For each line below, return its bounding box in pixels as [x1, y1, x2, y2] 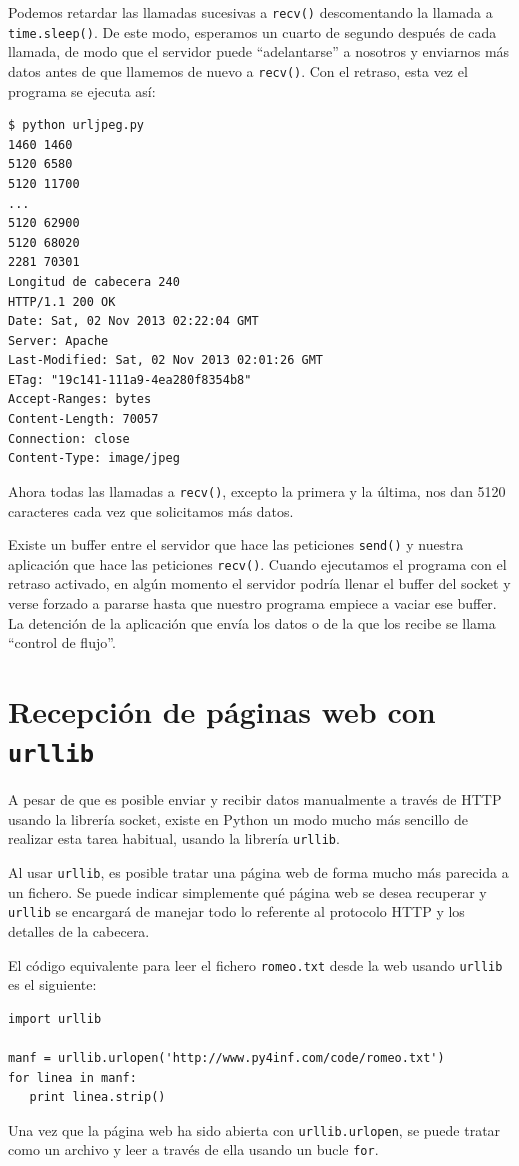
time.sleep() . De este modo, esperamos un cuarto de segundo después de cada [8, 21, 497, 42]
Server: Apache [8, 333, 109, 348]
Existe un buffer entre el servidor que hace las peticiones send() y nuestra [8, 534, 464, 555]
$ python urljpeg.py [8, 118, 145, 133]
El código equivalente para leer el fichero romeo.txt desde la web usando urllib [8, 954, 503, 975]
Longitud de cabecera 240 [8, 274, 180, 289]
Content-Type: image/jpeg [8, 451, 180, 466]
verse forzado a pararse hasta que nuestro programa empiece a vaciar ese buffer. [8, 593, 497, 613]
